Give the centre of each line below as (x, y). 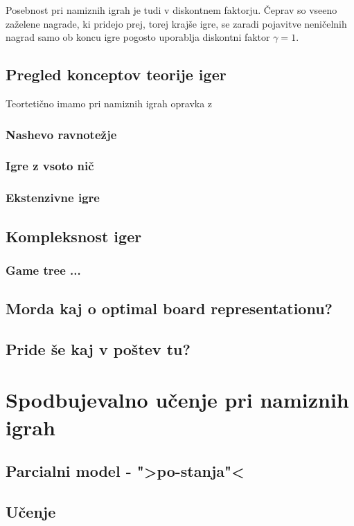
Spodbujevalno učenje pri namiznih (177, 400)
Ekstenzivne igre (53, 198)
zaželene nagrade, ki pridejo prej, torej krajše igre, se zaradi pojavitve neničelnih (176, 23)
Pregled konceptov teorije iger (116, 74)
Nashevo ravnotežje (61, 134)
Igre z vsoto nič (50, 166)
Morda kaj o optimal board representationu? (169, 308)
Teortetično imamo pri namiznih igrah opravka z (109, 103)
